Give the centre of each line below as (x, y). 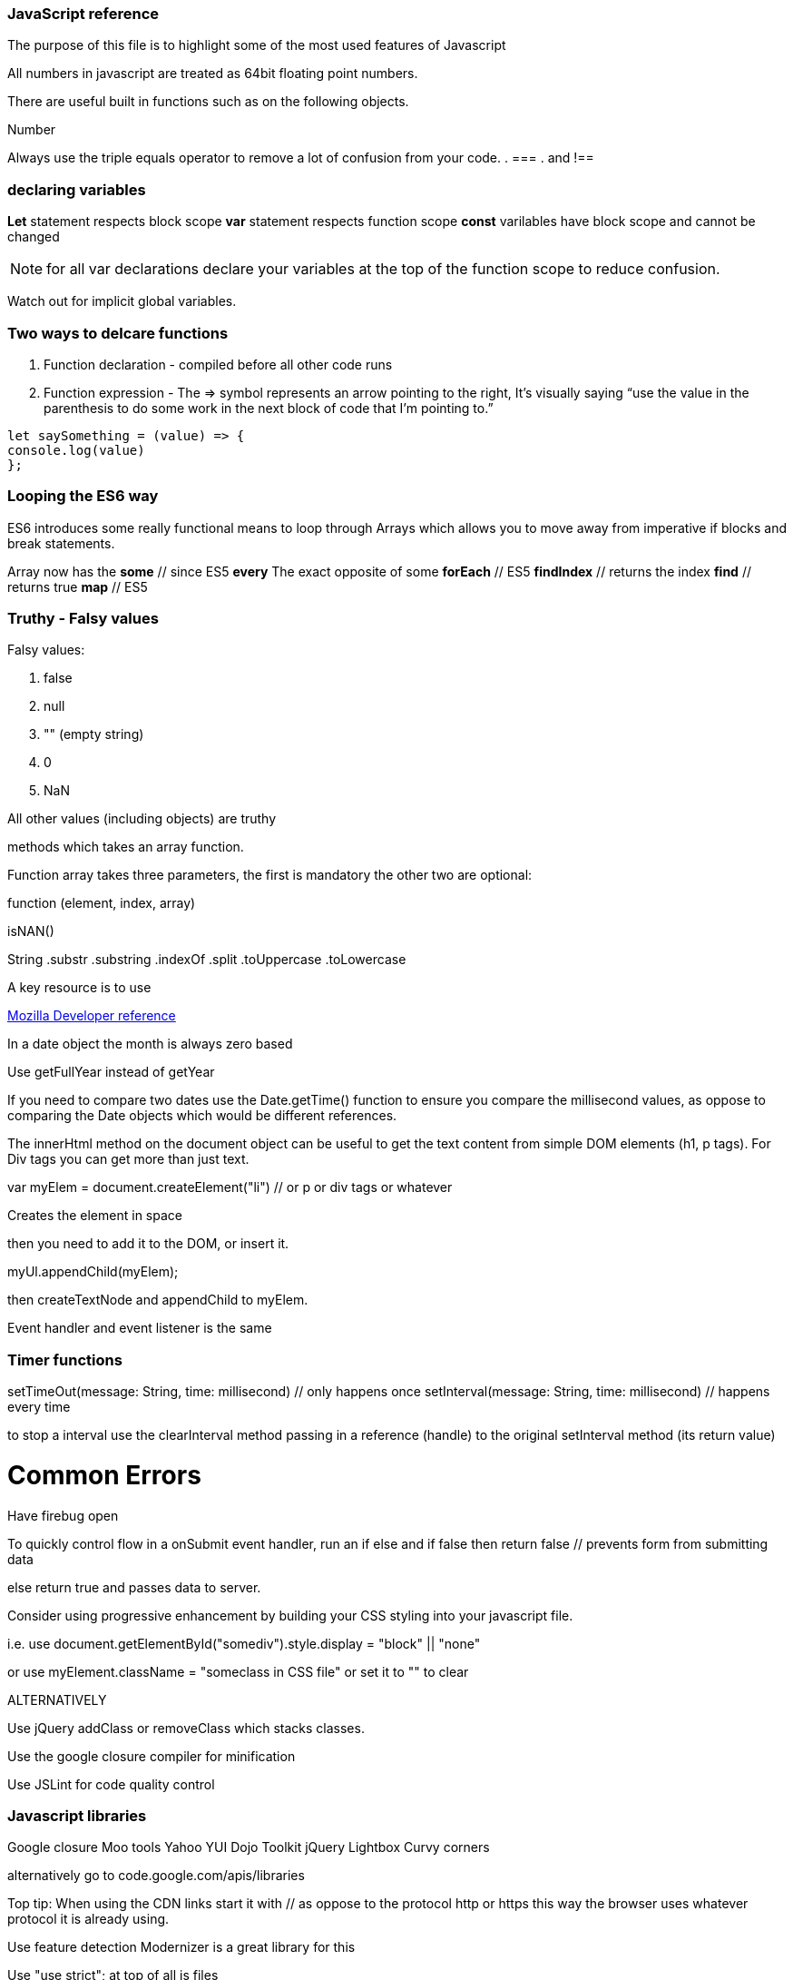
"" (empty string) (94, 734)
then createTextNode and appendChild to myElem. (158, 1300)
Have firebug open (63, 1515)
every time (39, 1407)
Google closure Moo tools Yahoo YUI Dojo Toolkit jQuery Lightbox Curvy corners (249, 1847)
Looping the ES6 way (83, 496)
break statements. (61, 543)
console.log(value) (76, 450)
